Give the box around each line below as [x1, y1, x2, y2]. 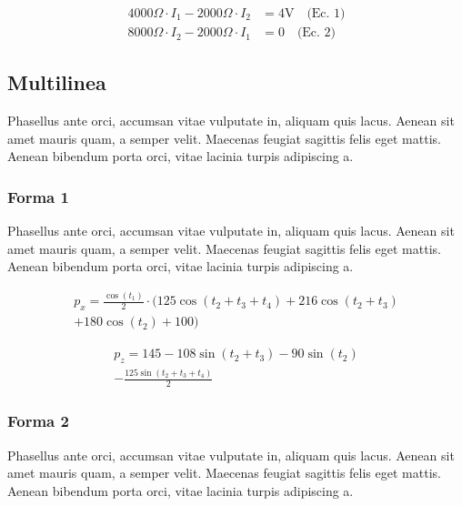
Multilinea [7, 68, 106, 96]
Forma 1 [7, 185, 69, 207]
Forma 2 [7, 410, 69, 432]
